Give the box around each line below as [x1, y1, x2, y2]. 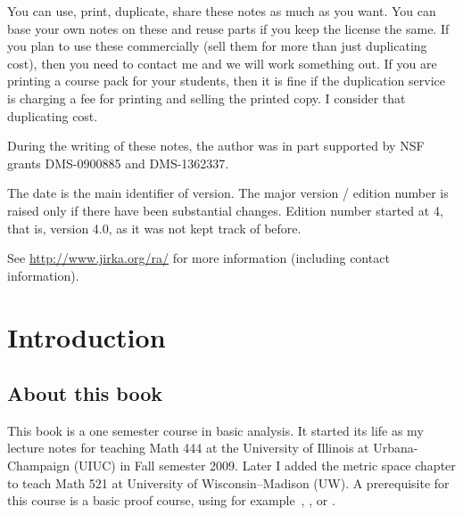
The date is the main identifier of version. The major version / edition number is [7, 184, 449, 202]
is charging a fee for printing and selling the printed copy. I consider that [7, 88, 406, 107]
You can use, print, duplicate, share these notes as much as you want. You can [7, 2, 436, 20]
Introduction [7, 318, 166, 355]
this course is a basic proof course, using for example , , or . [7, 491, 335, 510]
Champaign [7, 456, 70, 475]
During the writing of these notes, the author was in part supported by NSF [7, 136, 425, 155]
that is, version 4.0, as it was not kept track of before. [7, 218, 302, 237]
